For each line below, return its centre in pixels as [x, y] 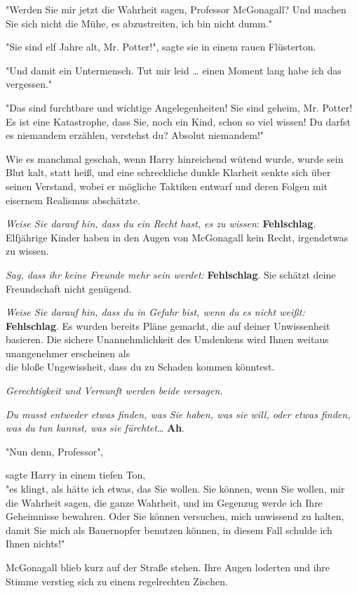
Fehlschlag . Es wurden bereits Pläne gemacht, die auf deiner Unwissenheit [168, 325]
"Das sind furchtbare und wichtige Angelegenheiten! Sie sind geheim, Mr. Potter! [179, 107]
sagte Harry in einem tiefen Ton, [76, 475]
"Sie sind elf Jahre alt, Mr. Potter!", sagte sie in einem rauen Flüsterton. [161, 47]
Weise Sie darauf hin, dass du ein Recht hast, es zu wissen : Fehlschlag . [161, 224]
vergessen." [29, 84]
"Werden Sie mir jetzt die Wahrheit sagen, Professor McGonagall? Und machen [176, 9]
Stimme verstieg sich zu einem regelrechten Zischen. [117, 581]
